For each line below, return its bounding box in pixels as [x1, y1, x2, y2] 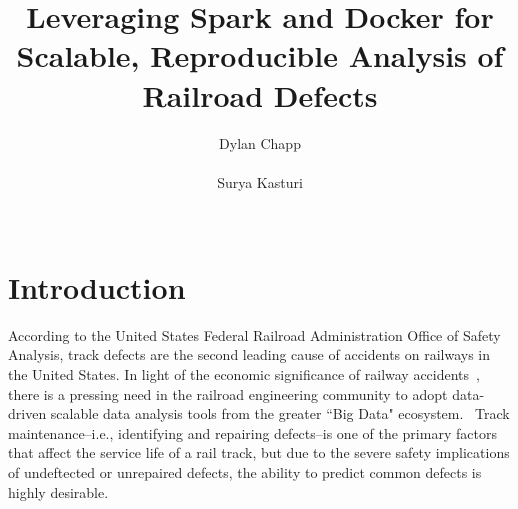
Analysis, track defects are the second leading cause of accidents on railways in [8, 344, 491, 365]
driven [8, 403, 47, 424]
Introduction [8, 266, 186, 307]
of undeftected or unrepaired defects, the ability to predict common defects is [8, 461, 482, 482]
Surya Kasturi [217, 171, 303, 192]
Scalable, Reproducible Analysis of [16, 35, 504, 76]
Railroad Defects [142, 74, 378, 115]
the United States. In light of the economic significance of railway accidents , [8, 364, 480, 384]
